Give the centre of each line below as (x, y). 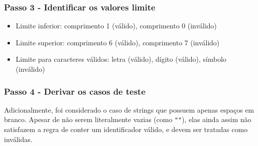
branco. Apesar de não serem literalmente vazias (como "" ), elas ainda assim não (128, 119)
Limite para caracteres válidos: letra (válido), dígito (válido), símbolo (121, 59)
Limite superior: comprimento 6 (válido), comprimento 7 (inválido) (118, 42)
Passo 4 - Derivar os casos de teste (75, 91)
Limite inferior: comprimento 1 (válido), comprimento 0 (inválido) (116, 26)
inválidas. (18, 139)
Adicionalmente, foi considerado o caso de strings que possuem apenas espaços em (129, 109)
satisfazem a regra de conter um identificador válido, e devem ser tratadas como (126, 129)
